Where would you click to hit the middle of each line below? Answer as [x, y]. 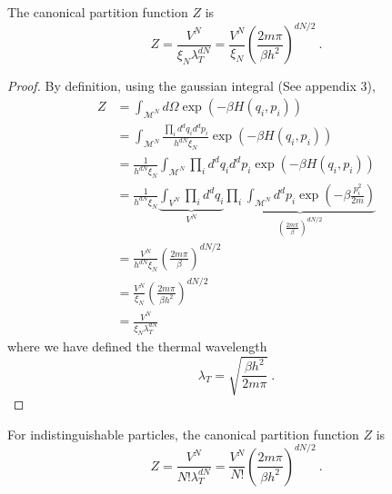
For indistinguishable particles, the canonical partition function [183, 434]
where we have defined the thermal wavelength [137, 346]
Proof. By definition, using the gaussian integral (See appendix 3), [191, 86]
